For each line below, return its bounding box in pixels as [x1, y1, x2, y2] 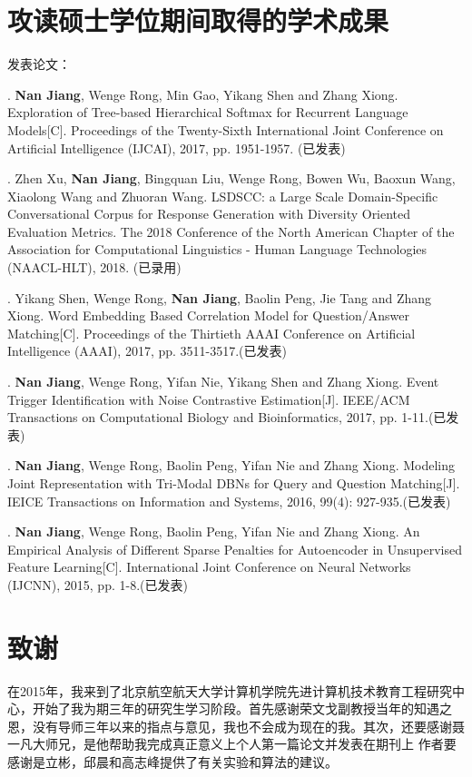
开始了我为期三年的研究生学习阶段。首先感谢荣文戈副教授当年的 [32, 699, 414, 718]
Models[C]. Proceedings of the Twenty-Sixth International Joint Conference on [7, 120, 444, 139]
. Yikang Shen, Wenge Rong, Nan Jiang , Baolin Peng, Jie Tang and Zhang [7, 288, 432, 307]
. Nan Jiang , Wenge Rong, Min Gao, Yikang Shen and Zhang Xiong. [7, 84, 398, 103]
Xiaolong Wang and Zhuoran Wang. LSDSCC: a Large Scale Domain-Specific [7, 186, 438, 205]
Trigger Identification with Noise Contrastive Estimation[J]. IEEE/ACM [7, 389, 410, 408]
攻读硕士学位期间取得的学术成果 [7, 2, 389, 39]
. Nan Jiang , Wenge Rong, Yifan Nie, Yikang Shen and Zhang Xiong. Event [7, 372, 439, 391]
